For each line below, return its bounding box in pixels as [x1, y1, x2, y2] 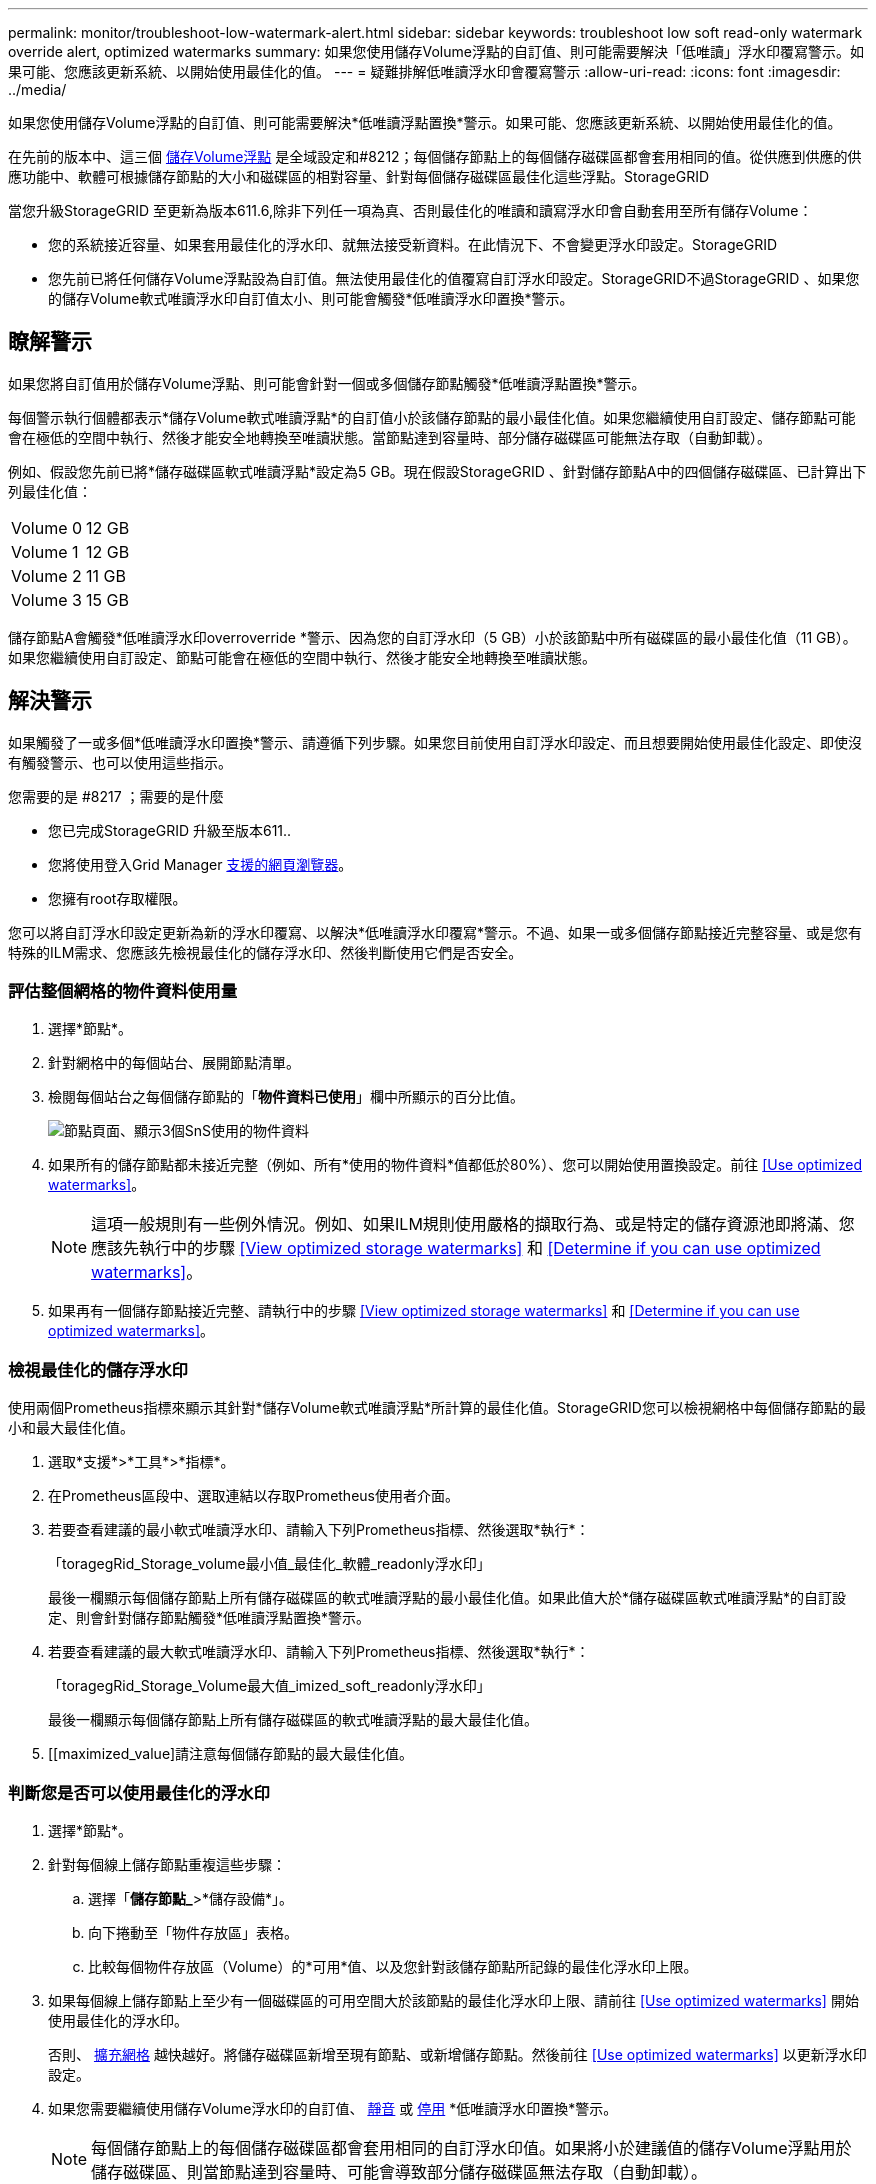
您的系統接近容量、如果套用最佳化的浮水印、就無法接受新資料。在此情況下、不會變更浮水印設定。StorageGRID [48, 236, 778, 253]
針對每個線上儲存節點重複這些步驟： [48, 1855, 286, 1873]
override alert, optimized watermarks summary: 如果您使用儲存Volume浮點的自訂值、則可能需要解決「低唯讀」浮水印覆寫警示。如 [8, 43, 864, 60]
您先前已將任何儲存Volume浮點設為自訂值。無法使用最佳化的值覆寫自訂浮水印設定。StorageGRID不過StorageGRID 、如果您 [48, 270, 860, 287]
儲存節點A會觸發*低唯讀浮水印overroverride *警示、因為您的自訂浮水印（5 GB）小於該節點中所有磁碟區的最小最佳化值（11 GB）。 [8, 628, 857, 646]
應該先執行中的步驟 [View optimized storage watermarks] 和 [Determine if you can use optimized [91, 1238, 821, 1259]
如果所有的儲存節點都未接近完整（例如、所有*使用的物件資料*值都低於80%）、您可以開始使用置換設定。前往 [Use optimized [48, 1156, 863, 1174]
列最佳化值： [8, 482, 92, 500]
